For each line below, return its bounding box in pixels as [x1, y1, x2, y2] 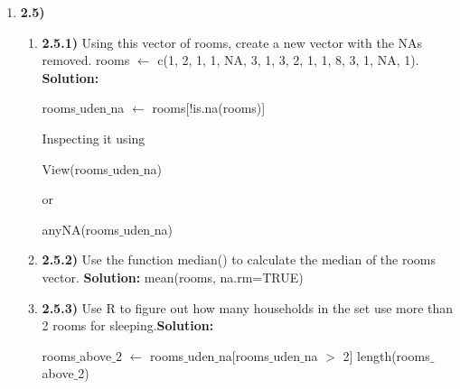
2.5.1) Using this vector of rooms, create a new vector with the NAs [42, 32, 423, 51]
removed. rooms [42, 51, 130, 69]
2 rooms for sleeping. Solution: [42, 316, 214, 335]
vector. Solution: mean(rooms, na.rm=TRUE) [42, 267, 304, 286]
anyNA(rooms [42, 219, 119, 238]
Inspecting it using [42, 128, 146, 147]
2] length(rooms [343, 346, 430, 365]
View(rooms [42, 159, 108, 178]
